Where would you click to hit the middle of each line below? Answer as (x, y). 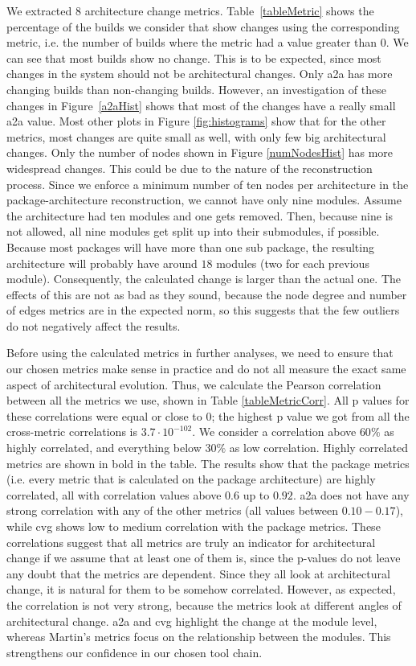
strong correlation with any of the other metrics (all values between (173, 510)
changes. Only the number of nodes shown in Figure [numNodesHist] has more (200, 152)
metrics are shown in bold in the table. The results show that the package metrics (208, 463)
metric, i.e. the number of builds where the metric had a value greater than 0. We (208, 42)
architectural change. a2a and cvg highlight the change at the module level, (192, 621)
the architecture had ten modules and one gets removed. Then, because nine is (200, 215)
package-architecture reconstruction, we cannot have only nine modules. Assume (204, 200)
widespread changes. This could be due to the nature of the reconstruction (190, 168)
